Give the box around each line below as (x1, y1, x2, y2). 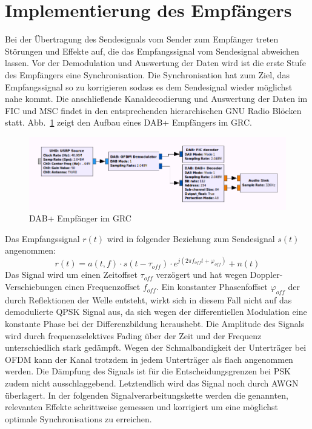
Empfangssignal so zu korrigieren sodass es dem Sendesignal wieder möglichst (5, 80, 293, 93)
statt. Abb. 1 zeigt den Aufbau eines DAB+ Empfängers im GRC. (5, 116, 252, 129)
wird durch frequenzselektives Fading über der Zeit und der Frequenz (5, 329, 262, 342)
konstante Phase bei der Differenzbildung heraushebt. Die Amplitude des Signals (5, 317, 305, 330)
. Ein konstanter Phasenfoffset (156, 280, 268, 293)
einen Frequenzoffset (65, 280, 141, 293)
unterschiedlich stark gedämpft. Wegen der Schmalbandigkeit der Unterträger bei (5, 341, 307, 354)
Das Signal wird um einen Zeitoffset (5, 268, 138, 281)
